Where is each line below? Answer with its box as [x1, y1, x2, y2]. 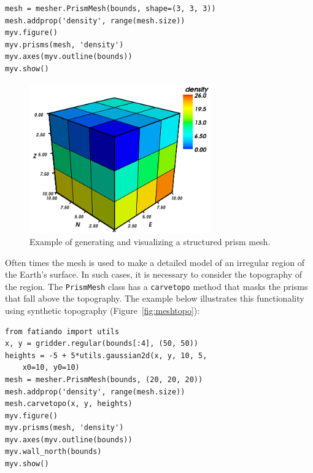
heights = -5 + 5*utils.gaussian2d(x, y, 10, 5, [5, 351, 207, 360]
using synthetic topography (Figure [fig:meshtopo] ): [5, 303, 200, 316]
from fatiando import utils [5, 327, 120, 336]
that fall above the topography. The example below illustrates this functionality [5, 292, 304, 305]
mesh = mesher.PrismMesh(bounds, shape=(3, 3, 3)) [5, 4, 216, 13]
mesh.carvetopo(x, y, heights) [5, 399, 133, 408]
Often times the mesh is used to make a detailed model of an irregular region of [5, 256, 305, 268]
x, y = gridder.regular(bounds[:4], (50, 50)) [5, 339, 198, 348]
